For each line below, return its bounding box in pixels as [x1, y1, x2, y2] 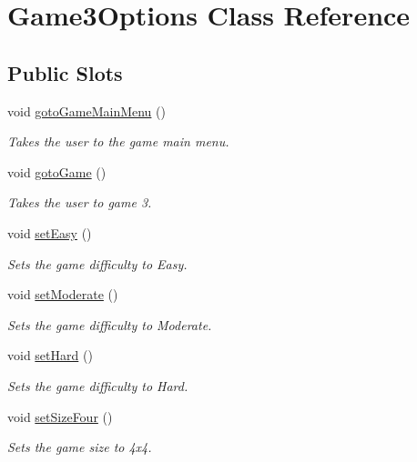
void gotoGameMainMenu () [7, 101, 166, 120]
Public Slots [7, 58, 123, 86]
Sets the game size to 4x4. [7, 437, 152, 457]
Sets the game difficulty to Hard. [7, 376, 188, 395]
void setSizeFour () [7, 407, 113, 426]
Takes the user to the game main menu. [7, 132, 229, 151]
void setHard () [7, 346, 93, 365]
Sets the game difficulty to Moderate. [7, 315, 212, 334]
